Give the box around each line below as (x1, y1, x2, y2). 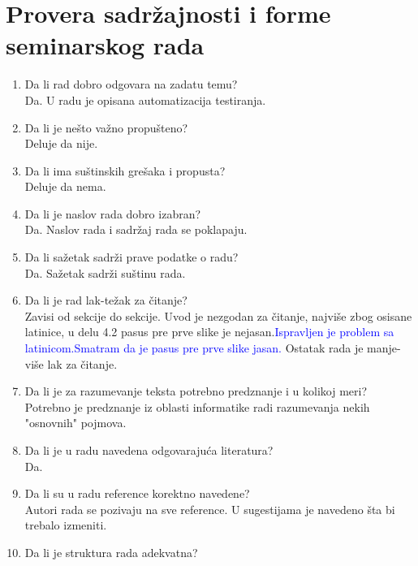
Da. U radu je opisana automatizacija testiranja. (24, 91, 266, 108)
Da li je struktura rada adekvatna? (24, 543, 198, 560)
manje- (367, 339, 401, 356)
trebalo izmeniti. (24, 516, 107, 534)
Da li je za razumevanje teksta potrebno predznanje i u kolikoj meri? (24, 382, 367, 400)
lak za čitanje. (47, 355, 118, 372)
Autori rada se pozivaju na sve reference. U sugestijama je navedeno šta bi (24, 500, 395, 517)
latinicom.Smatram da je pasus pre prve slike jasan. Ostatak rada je (24, 339, 364, 356)
